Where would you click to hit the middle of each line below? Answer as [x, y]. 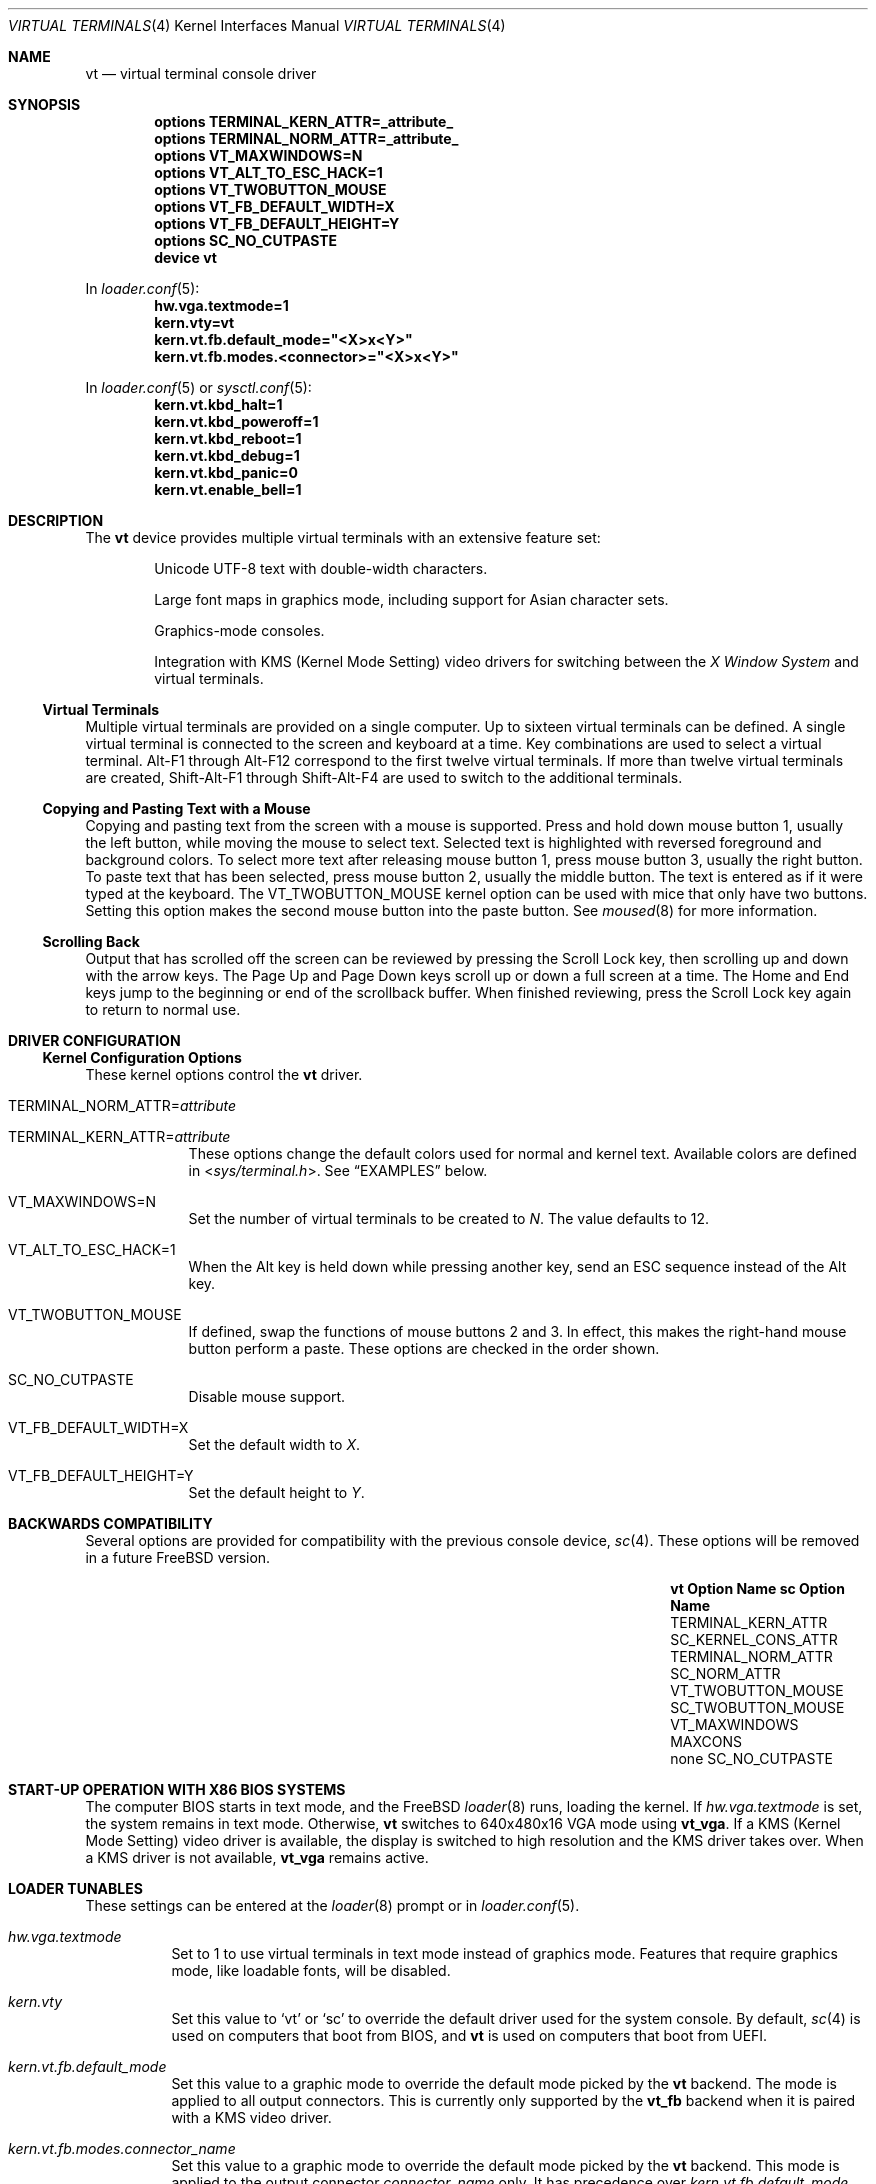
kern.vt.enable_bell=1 [228, 489]
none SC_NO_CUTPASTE [751, 1758]
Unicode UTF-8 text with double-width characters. [321, 568]
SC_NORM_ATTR [725, 1673]
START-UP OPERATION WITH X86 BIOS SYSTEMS [177, 1789]
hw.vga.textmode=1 [221, 305]
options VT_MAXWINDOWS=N [258, 155]
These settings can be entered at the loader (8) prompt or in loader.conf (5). [332, 1905]
